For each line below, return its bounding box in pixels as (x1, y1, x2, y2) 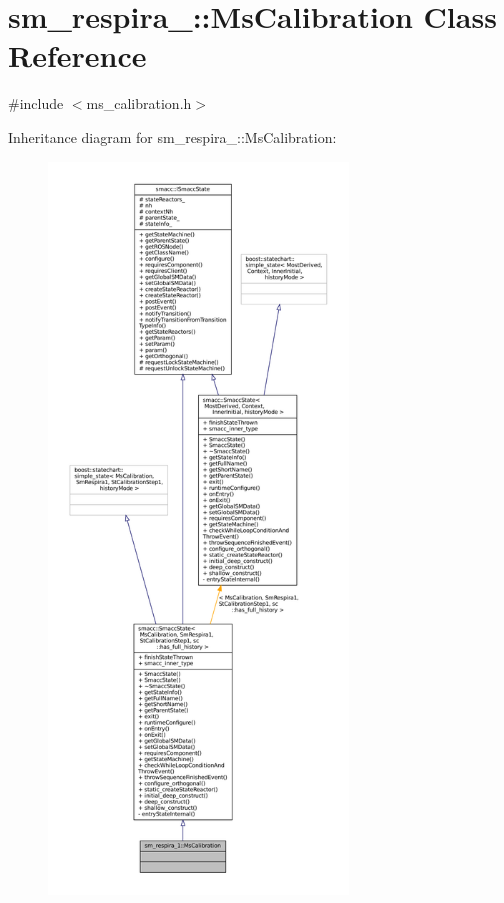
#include (8, 93, 64, 114)
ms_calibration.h (86, 93, 192, 114)
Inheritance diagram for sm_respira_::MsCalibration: (8, 126, 337, 147)
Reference (8, 35, 147, 76)
